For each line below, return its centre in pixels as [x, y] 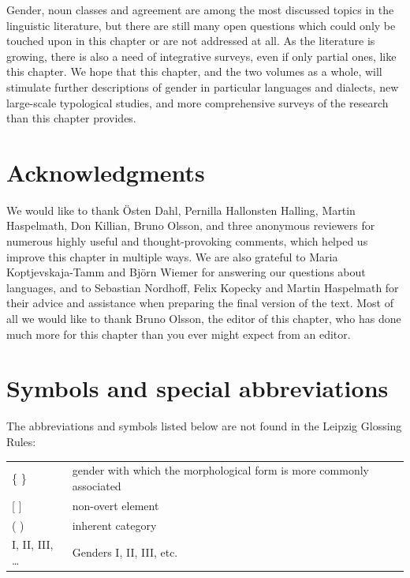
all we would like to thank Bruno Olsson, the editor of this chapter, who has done [204, 319]
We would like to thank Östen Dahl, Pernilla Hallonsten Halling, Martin [181, 210]
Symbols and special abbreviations [198, 388]
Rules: [21, 441]
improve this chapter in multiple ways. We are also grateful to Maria [172, 256]
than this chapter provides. [71, 118]
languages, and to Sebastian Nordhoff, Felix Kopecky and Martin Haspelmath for [203, 287]
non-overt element [116, 505]
